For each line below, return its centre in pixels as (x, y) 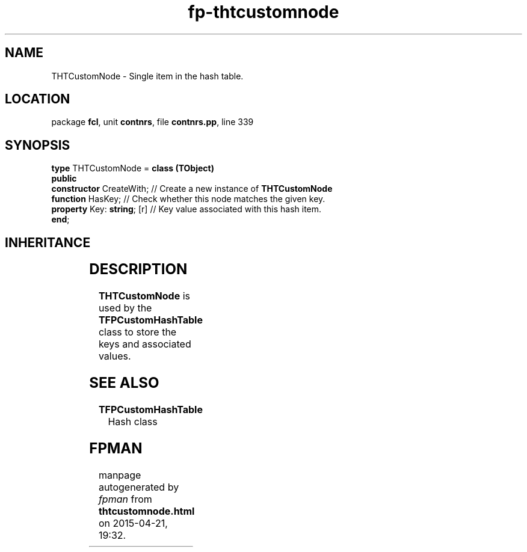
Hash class (133, 421)
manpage (120, 475)
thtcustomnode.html (146, 511)
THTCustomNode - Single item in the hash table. (147, 76)
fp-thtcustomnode (263, 12)
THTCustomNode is (144, 296)
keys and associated (145, 344)
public (64, 179)
